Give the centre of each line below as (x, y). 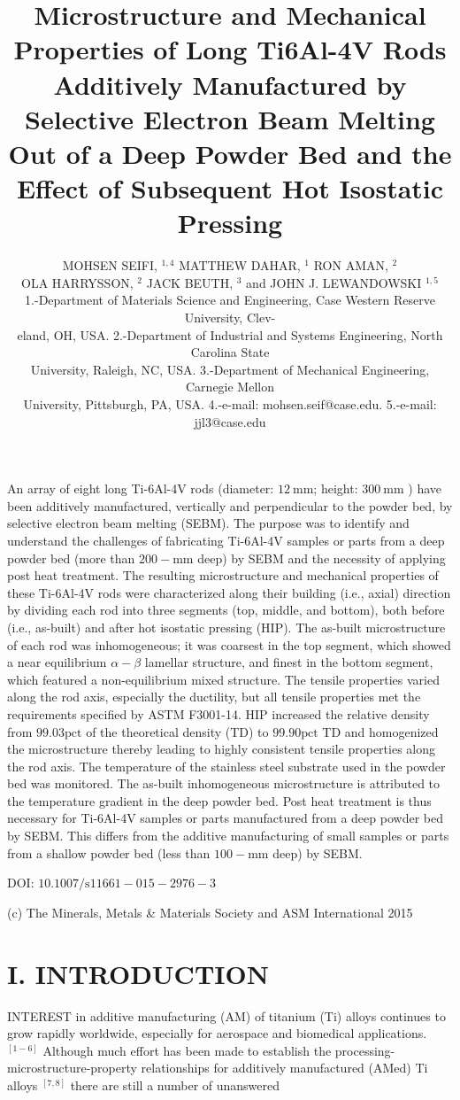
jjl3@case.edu (230, 421)
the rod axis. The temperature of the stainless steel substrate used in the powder (226, 766)
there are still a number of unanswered (175, 1085)
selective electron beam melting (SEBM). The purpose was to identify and (208, 523)
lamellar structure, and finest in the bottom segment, (289, 662)
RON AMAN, (351, 265)
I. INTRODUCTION (138, 973)
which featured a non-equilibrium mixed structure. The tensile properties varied (223, 679)
